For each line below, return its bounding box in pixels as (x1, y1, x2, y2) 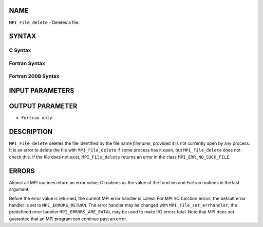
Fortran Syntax (9, 60, 45, 67)
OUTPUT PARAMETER (9, 102, 77, 111)
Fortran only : (21, 115, 54, 121)
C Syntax (9, 47, 31, 54)
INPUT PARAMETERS (9, 87, 75, 95)
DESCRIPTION (9, 127, 53, 136)
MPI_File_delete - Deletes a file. (9, 19, 80, 25)
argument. (9, 187, 30, 192)
